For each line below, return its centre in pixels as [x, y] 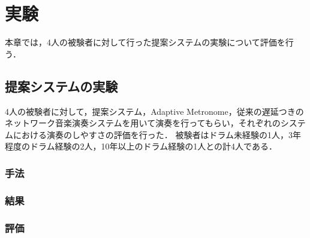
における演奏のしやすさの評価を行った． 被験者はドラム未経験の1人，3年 [157, 134]
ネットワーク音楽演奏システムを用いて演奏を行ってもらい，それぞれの [143, 123]
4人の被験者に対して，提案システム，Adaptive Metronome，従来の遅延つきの [154, 111]
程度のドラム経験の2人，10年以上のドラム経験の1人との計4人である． [141, 146]
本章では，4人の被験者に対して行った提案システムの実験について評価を [145, 42]
